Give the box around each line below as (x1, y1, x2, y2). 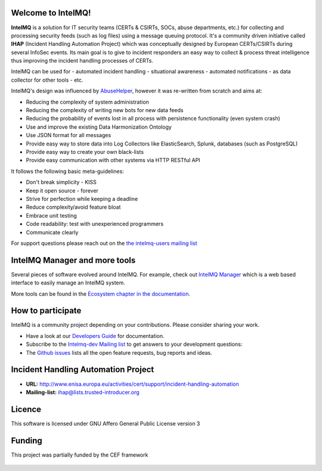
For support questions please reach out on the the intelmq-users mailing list (11, 239, 197, 247)
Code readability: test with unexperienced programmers (26, 221, 164, 228)
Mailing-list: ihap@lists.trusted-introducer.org (26, 388, 140, 396)
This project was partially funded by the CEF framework (11, 451, 148, 458)
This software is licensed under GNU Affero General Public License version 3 (11, 420, 200, 427)
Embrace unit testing (26, 212, 77, 219)
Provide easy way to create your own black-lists (26, 148, 144, 155)
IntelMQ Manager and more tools (11, 255, 136, 265)
